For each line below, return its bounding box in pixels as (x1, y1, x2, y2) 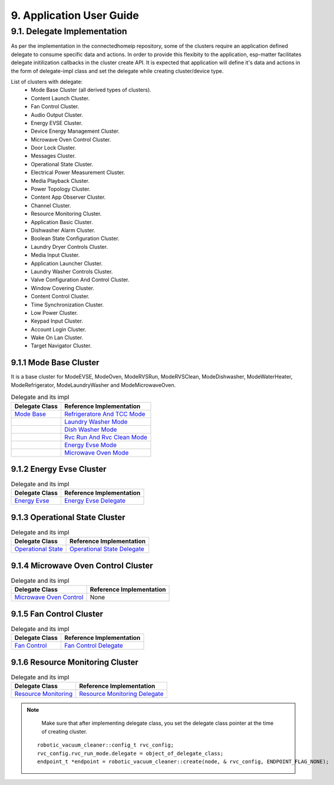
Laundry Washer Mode (64, 418, 128, 426)
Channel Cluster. (31, 202, 71, 209)
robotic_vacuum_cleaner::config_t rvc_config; (37, 742, 174, 748)
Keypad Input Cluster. (31, 317, 84, 324)
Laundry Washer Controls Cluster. (31, 268, 113, 275)
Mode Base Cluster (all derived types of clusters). (31, 86, 151, 94)
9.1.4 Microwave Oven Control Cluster (11, 560, 153, 570)
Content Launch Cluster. (31, 94, 90, 101)
